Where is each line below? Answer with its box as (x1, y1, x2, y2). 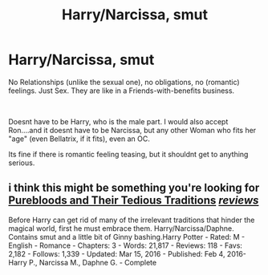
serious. (8, 158, 35, 168)
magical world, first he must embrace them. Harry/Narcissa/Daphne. (8, 223, 234, 233)
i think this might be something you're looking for (8, 181, 260, 195)
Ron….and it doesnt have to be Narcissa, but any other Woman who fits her (8, 125, 257, 135)
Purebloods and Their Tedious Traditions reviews (8, 194, 259, 208)
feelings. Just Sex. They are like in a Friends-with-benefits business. (8, 86, 235, 95)
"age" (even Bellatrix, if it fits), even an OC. (8, 134, 150, 144)
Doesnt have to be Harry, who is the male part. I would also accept (8, 116, 229, 126)
